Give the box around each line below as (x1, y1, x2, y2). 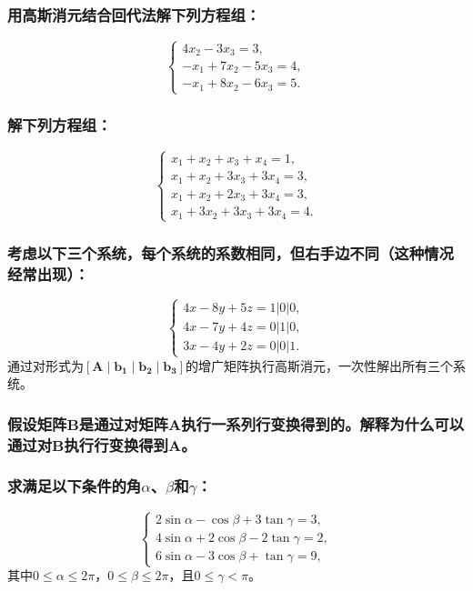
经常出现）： (7, 262, 89, 285)
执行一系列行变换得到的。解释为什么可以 (181, 412, 465, 435)
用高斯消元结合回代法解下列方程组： (7, 3, 261, 25)
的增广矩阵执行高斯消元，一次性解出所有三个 (185, 356, 453, 375)
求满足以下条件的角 (7, 475, 142, 497)
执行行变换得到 (64, 433, 168, 456)
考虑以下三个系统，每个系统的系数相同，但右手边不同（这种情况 (7, 241, 454, 264)
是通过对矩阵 (78, 412, 168, 435)
